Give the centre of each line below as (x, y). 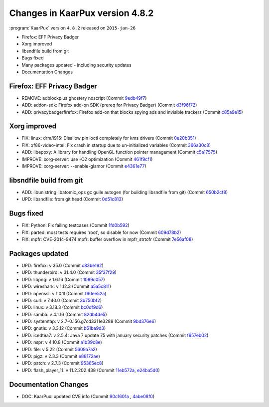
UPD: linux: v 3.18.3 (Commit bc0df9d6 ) (62, 307)
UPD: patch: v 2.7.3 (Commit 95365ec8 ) (63, 363)
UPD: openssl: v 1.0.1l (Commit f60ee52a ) (64, 293)
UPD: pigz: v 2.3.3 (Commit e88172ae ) (61, 356)
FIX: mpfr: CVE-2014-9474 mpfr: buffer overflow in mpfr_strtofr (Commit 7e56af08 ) (107, 239)
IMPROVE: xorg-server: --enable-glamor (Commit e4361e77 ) (84, 166)
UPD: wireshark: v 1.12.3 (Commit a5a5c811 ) (67, 286)
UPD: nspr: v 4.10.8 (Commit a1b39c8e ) (62, 342)
